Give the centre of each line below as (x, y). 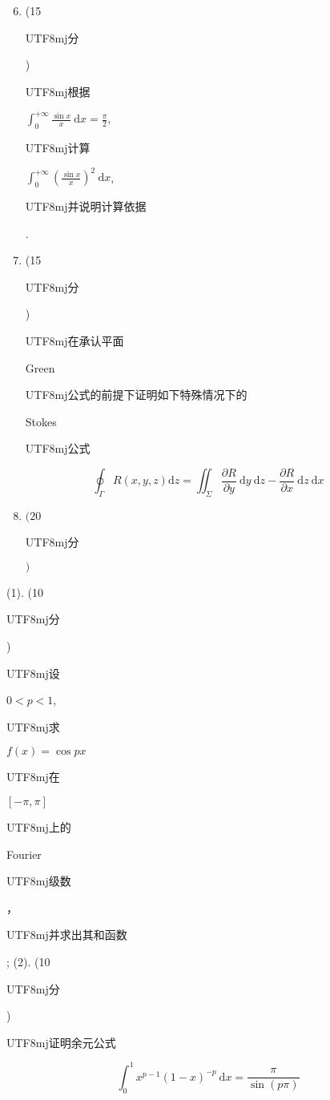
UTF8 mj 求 (33, 726)
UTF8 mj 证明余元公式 (61, 1042)
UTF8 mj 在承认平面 (74, 341)
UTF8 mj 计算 (58, 148)
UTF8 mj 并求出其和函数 (67, 935)
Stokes (41, 421)
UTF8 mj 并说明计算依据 (86, 206)
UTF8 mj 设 (33, 673)
